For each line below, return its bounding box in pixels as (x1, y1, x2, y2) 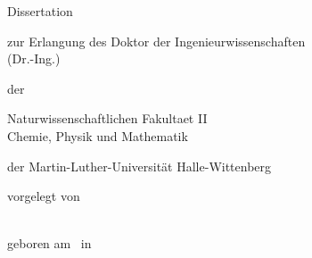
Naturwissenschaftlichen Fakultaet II (7, 109, 208, 128)
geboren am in (7, 234, 92, 253)
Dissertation (7, 2, 73, 20)
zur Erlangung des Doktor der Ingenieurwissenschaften (7, 31, 306, 50)
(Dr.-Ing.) (7, 49, 61, 68)
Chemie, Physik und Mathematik (7, 126, 188, 145)
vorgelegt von (7, 187, 80, 205)
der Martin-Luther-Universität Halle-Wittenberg (7, 156, 272, 175)
